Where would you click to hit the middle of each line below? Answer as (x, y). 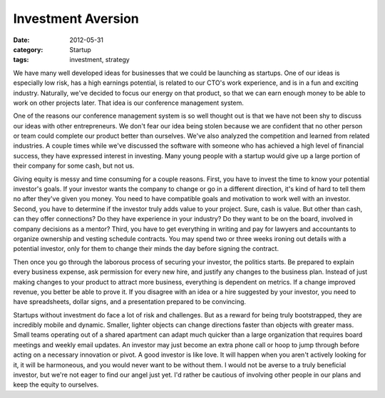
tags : (21, 60)
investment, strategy (99, 60)
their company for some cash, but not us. (74, 166)
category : (28, 49)
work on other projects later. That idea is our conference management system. (128, 103)
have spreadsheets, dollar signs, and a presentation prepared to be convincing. (129, 302)
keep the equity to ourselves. (56, 384)
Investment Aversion (76, 19)
